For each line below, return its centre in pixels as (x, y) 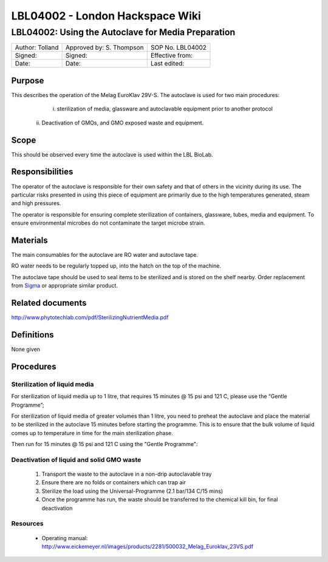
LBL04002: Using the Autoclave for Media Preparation (123, 32)
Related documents (49, 303)
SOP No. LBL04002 (178, 47)
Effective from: (172, 56)
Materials (29, 240)
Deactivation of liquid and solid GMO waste (76, 459)
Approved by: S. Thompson (104, 47)
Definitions (32, 335)
